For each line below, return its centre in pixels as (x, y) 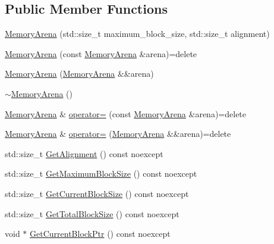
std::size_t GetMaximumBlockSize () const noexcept (101, 173)
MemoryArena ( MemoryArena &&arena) (79, 73)
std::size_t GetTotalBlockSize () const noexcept (92, 213)
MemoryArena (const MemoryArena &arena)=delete (101, 53)
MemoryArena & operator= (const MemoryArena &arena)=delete (126, 113)
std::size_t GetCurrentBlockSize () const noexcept (97, 193)
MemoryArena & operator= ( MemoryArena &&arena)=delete (118, 134)
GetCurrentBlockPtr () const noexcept (100, 234)
